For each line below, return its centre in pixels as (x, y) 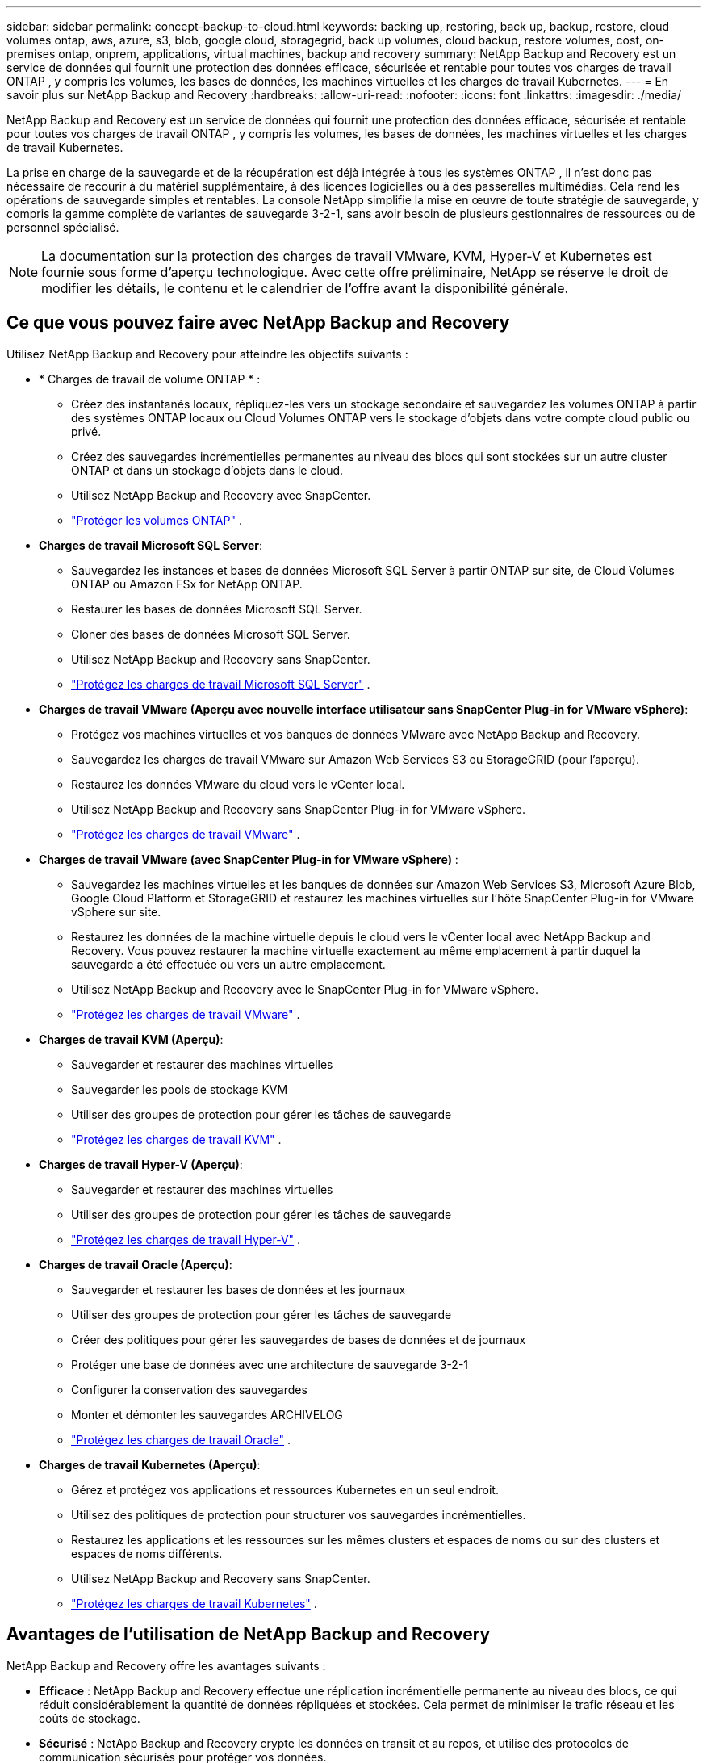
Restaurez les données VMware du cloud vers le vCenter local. (238, 784)
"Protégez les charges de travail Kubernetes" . (194, 1603)
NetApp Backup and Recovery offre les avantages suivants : (166, 1665)
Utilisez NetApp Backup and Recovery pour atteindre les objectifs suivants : (207, 354)
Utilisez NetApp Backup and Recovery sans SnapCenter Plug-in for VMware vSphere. (298, 809)
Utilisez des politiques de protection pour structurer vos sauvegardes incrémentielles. (299, 1514)
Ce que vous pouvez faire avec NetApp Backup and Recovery (258, 323)
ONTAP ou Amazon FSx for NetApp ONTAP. (187, 584)
